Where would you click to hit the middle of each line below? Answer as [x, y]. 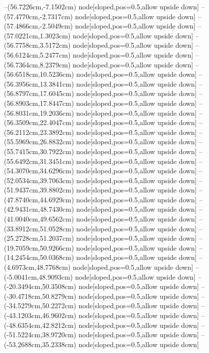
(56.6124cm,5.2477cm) [37, 54]
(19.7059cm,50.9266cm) [39, 247]
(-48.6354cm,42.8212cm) [40, 325]
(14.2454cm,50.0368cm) [39, 257]
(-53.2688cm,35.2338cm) [40, 344]
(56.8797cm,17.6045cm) [39, 93]
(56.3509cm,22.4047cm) [39, 122]
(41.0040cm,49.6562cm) [39, 219]
